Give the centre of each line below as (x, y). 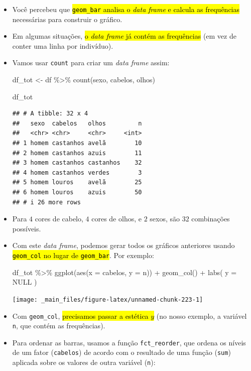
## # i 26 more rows (46, 202)
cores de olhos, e (116, 219)
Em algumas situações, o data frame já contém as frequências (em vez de (124, 36)
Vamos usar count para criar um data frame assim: (91, 63)
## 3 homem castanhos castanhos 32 (77, 163)
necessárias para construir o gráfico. (67, 19)
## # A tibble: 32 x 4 (50, 114)
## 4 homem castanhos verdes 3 (77, 172)
